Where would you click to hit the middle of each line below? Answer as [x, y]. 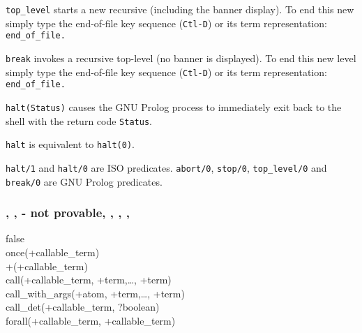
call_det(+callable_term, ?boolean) [83, 307]
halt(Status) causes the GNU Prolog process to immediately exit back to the [174, 106]
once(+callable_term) [53, 252]
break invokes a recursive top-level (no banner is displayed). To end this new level [181, 58]
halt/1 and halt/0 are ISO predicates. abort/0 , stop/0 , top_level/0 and [166, 167]
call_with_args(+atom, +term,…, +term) [95, 293]
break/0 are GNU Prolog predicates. [84, 181]
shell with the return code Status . [79, 120]
